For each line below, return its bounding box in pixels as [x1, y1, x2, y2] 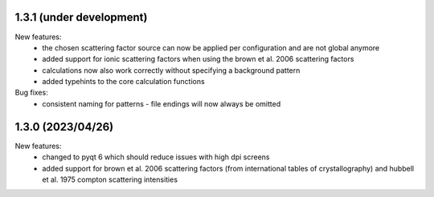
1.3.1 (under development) [14, 10, 148, 24]
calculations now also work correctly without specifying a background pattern [42, 65, 301, 75]
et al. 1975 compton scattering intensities [42, 175, 178, 184]
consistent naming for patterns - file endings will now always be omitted [42, 98, 281, 108]
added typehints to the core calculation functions [42, 77, 205, 86]
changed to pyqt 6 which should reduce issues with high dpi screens [42, 152, 270, 162]
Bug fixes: [14, 88, 48, 98]
